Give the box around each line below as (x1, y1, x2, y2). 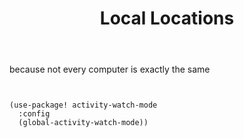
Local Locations (99, 7, 235, 30)
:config (18, 109, 51, 119)
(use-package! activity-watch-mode (9, 100, 158, 111)
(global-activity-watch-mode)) (18, 118, 149, 128)
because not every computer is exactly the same (9, 63, 211, 76)
